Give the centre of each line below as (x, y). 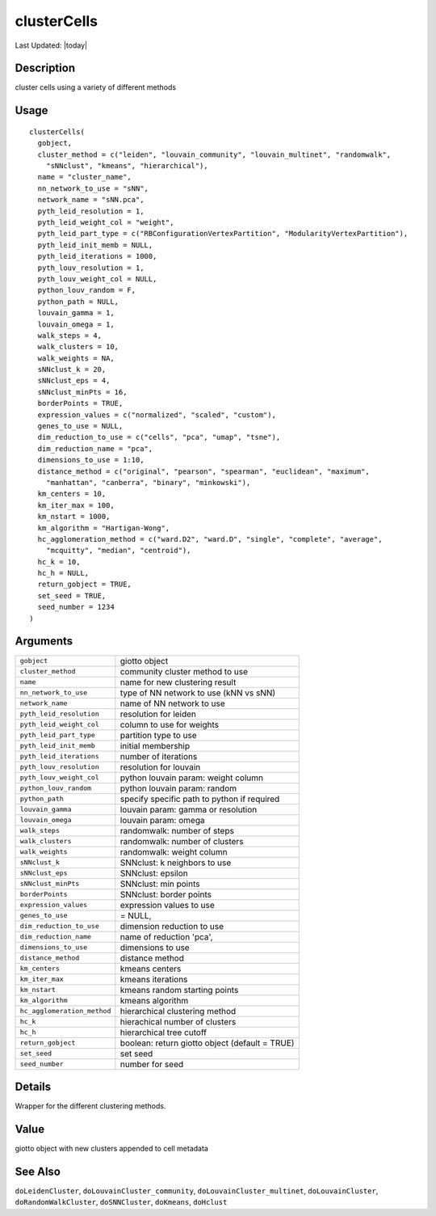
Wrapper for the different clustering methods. (90, 1106)
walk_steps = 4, (70, 335)
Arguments (44, 642)
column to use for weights (170, 724)
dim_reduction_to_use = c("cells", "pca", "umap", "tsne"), (159, 437)
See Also (38, 1171)
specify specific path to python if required (200, 799)
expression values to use (168, 905)
